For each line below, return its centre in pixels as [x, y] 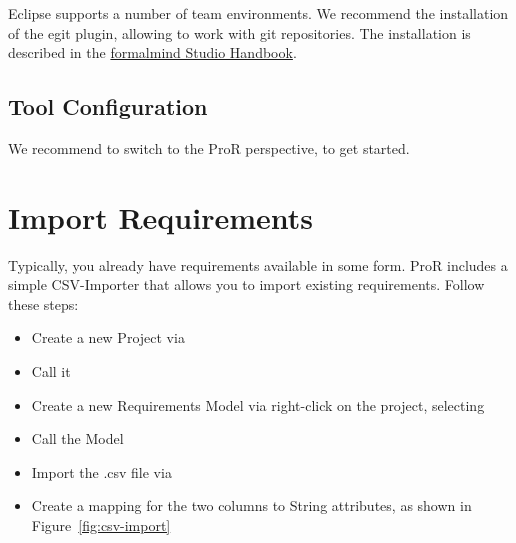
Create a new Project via [108, 337]
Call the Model [77, 438]
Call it [51, 371]
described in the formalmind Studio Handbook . [152, 52]
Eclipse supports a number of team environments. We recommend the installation [258, 13]
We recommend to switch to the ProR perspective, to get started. [209, 147]
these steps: [43, 303]
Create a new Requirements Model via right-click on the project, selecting [258, 404]
